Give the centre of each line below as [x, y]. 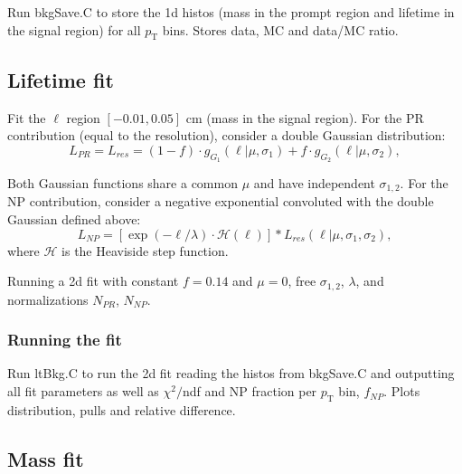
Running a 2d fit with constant [93, 281]
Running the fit [65, 340]
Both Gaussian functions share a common [123, 182]
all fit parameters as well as [83, 391]
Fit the [27, 117]
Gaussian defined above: [74, 219]
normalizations [48, 299]
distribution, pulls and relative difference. [122, 409]
